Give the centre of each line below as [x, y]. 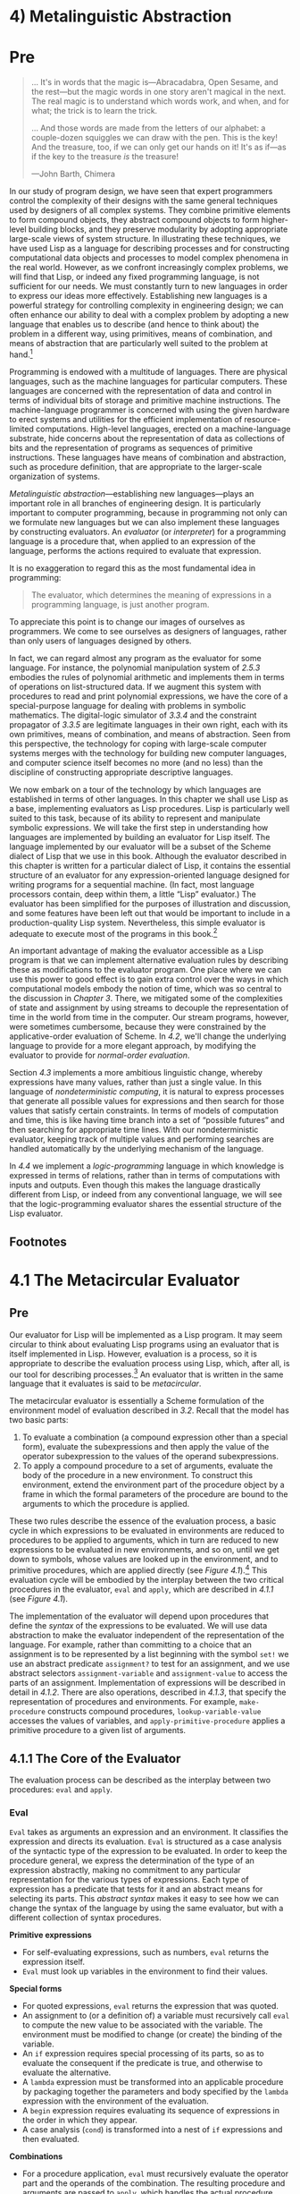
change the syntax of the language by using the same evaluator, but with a [146, 1909]
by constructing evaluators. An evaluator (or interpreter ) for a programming [148, 531]
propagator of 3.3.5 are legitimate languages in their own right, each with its [149, 724]
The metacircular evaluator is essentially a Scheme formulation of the [137, 1401]
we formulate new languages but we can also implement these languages [144, 522]
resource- [262, 419]
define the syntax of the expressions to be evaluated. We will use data [138, 1626]
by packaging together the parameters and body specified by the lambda [155, 2092]
